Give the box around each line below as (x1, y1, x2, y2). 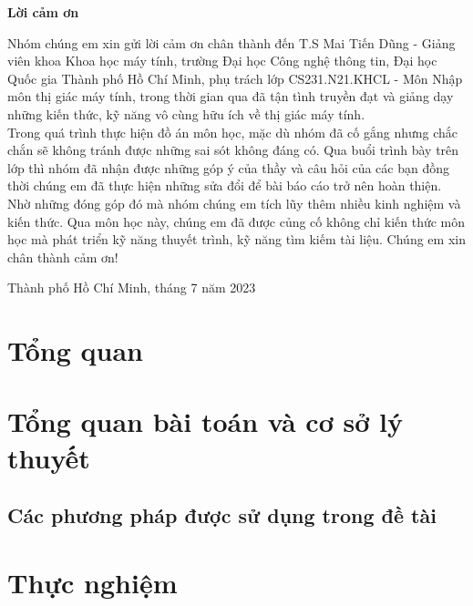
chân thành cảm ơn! (7, 247, 118, 266)
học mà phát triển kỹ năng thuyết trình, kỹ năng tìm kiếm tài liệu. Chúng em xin (7, 230, 466, 249)
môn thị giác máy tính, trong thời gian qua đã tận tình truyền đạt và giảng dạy (7, 87, 454, 106)
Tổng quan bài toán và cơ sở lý (7, 403, 403, 440)
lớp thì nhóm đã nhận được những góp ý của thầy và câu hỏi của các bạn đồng (7, 158, 449, 177)
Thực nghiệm (7, 563, 178, 601)
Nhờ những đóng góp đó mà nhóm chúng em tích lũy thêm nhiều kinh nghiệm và (7, 193, 461, 212)
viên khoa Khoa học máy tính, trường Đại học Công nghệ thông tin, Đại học (7, 51, 437, 70)
